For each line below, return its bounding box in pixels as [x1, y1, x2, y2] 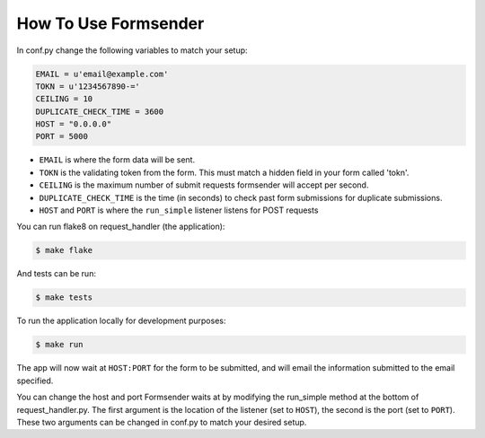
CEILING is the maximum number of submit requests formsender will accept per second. [39, 180, 369, 190]
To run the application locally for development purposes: [16, 315, 226, 327]
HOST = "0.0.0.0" [35, 119, 112, 129]
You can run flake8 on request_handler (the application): [16, 221, 225, 232]
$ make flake [35, 245, 93, 256]
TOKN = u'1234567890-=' [35, 81, 141, 92]
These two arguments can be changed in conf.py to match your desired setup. [16, 416, 307, 427]
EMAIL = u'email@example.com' [35, 68, 169, 79]
